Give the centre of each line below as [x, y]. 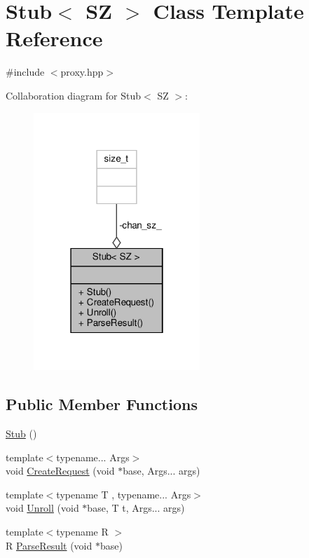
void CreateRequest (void [60, 471]
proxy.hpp [82, 72]
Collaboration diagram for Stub [74, 95]
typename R [82, 532]
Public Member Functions [102, 404]
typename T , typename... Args [124, 494]
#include [25, 72]
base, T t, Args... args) [136, 508]
